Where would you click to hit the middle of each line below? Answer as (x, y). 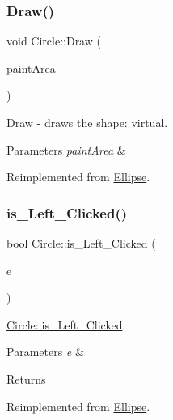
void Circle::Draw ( (54, 41)
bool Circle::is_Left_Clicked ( (81, 243)
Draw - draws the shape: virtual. (87, 122)
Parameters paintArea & (66, 149)
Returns (26, 378)
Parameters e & (45, 352)
